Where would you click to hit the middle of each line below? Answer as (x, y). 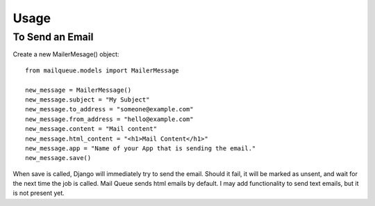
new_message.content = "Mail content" (91, 129)
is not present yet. (39, 193)
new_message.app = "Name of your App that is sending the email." (141, 148)
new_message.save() (58, 158)
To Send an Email (53, 37)
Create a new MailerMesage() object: (66, 54)
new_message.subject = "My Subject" (87, 100)
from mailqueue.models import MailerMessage (102, 70)
